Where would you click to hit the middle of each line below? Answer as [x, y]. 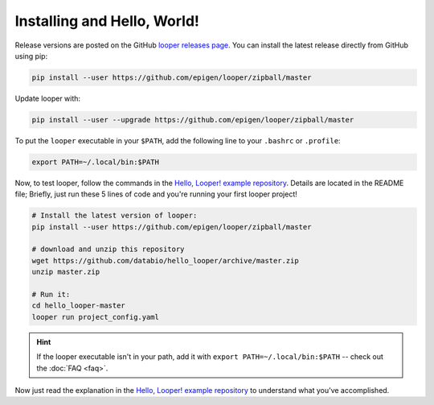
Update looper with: [47, 98]
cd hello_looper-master [79, 306]
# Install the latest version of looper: [115, 216]
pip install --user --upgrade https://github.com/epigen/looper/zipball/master [193, 120]
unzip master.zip [66, 272]
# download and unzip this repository [108, 249]
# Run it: [51, 294]
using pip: [31, 56]
